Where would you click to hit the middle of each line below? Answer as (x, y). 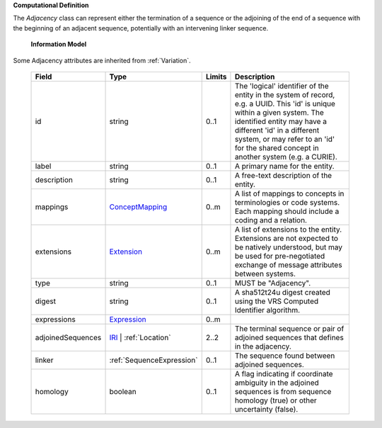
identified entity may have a (280, 121)
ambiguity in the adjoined (277, 383)
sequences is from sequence (283, 391)
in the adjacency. (263, 346)
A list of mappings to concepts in (289, 193)
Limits (216, 77)
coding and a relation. (271, 220)
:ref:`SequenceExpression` (154, 360)
